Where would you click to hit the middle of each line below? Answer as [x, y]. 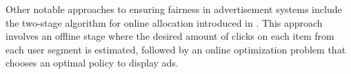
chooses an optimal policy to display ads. [92, 63]
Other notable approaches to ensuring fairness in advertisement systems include [174, 9]
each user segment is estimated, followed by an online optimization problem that [176, 49]
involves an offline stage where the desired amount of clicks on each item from [170, 36]
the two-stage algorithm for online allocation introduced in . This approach [164, 22]
